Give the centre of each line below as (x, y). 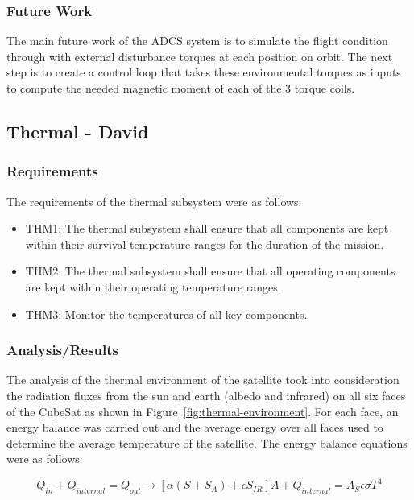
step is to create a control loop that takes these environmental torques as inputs (204, 72)
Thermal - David (78, 131)
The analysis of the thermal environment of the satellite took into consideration (203, 380)
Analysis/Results (63, 350)
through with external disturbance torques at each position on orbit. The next (200, 56)
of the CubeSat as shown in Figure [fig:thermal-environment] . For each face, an (203, 411)
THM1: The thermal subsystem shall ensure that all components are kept (207, 228)
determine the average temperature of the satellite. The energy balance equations (207, 442)
